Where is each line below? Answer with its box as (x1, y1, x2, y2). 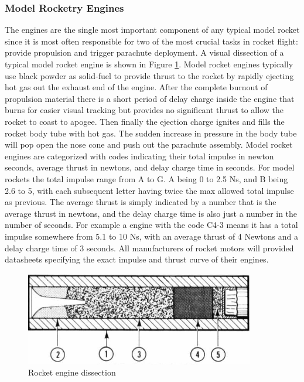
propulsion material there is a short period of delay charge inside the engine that (5, 92, 295, 104)
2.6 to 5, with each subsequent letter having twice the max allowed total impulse (5, 184, 294, 196)
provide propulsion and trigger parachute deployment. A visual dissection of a (5, 46, 284, 59)
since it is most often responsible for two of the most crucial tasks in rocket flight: (5, 35, 298, 47)
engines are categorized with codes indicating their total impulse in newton (5, 149, 274, 162)
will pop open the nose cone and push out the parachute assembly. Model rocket (5, 138, 293, 151)
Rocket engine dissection (28, 366, 116, 378)
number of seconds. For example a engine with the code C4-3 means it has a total (5, 219, 298, 231)
